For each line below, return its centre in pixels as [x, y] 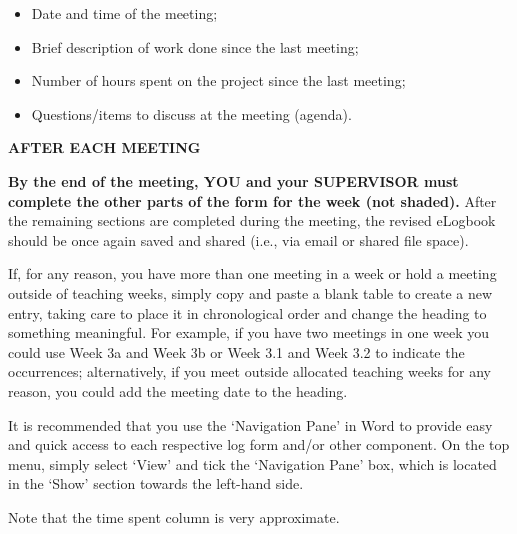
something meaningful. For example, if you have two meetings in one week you [249, 332]
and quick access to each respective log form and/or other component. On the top [259, 444]
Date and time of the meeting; [124, 13]
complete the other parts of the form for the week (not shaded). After [252, 200]
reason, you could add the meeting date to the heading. [178, 390]
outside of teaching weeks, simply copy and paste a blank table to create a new [250, 292]
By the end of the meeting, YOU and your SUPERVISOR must [233, 180]
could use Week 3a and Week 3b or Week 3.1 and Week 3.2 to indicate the [236, 351]
